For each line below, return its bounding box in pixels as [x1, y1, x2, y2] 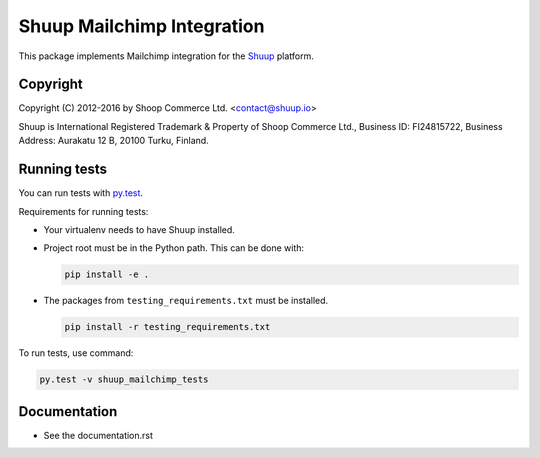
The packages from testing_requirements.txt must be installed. [43, 295, 329, 307]
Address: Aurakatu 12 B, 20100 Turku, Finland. [18, 135, 209, 147]
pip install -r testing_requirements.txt [64, 321, 271, 333]
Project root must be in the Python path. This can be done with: [43, 242, 305, 254]
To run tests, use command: [18, 347, 134, 359]
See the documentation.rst [43, 429, 154, 441]
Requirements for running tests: [18, 205, 149, 217]
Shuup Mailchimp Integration [18, 15, 265, 37]
